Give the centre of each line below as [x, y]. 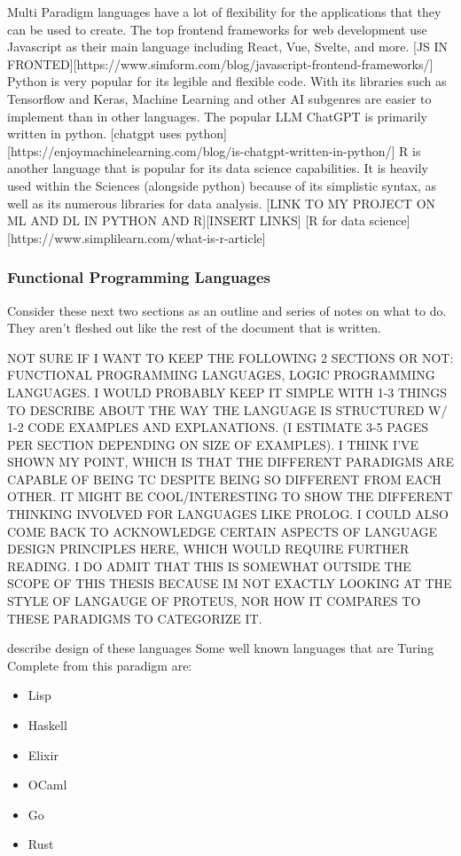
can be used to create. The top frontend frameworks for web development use [217, 29]
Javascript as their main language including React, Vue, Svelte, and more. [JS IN [228, 47]
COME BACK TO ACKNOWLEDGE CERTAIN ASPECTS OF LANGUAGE [223, 531]
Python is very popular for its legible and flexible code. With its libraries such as [227, 81]
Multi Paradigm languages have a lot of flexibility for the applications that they [224, 12]
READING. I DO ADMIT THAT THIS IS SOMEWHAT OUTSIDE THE [209, 565]
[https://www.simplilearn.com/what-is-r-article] [137, 237]
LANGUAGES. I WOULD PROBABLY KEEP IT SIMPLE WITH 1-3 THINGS [227, 392]
